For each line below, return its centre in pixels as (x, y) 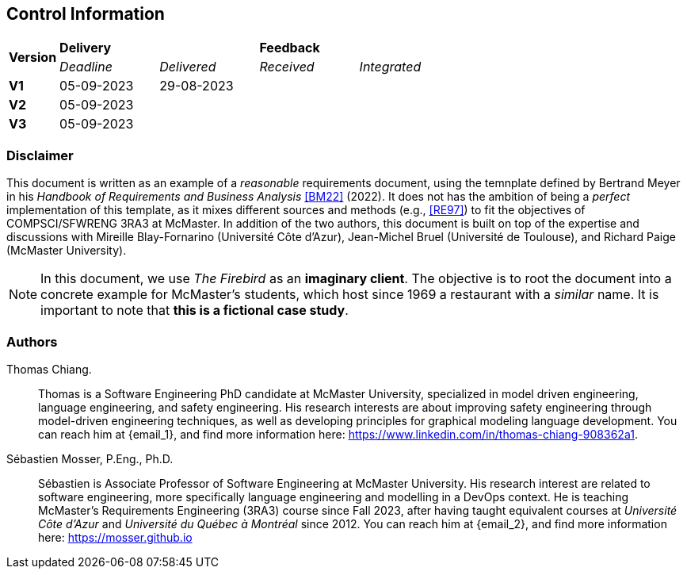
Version (33, 57)
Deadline (86, 67)
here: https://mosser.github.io (115, 537)
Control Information (86, 14)
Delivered (188, 67)
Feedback (290, 48)
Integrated (390, 67)
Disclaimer (40, 155)
